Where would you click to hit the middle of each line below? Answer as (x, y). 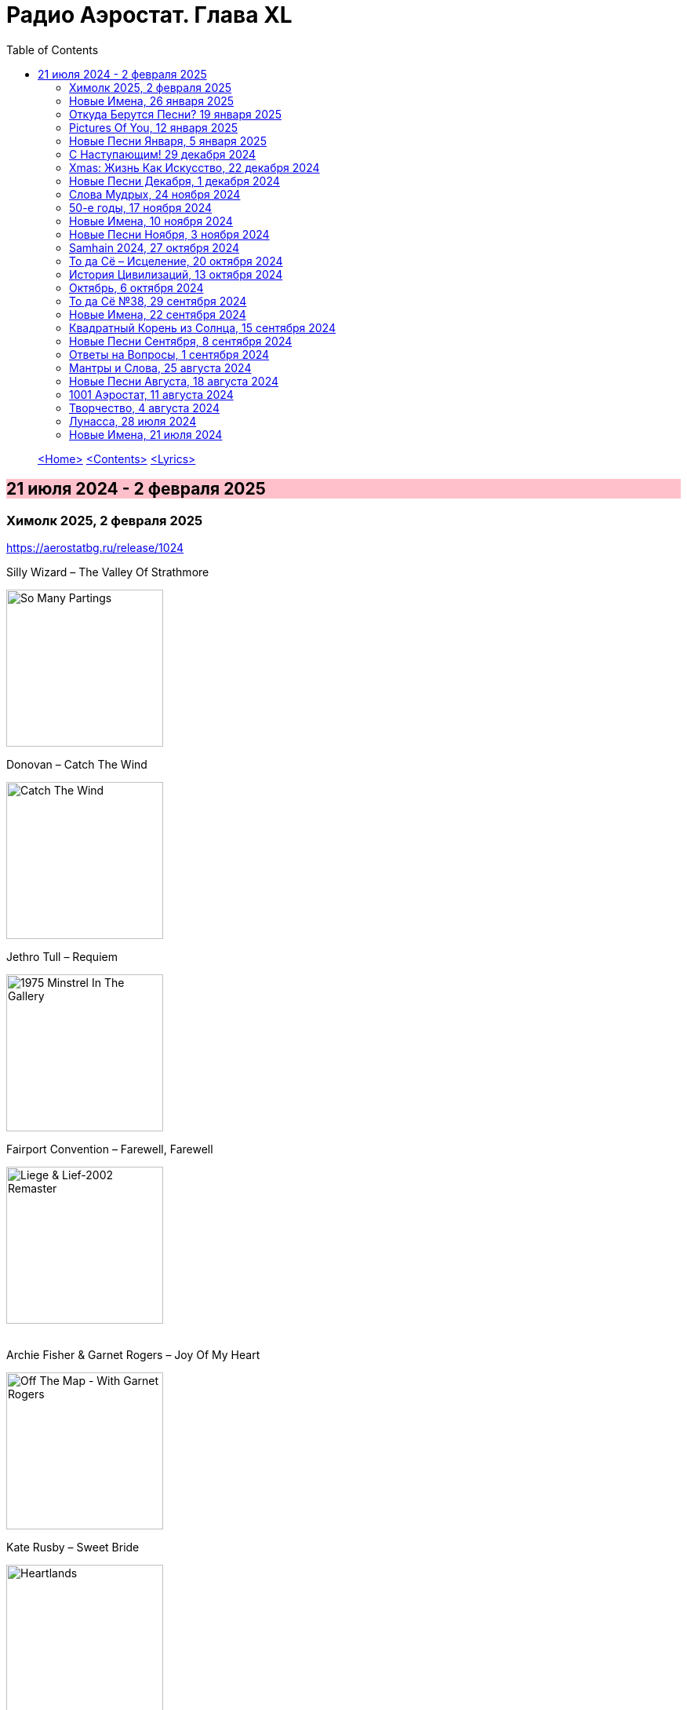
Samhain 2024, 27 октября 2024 (154, 247)
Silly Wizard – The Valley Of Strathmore (108, 572)
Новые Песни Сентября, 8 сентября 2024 (181, 341)
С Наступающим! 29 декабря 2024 (163, 154)
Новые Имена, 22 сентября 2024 (158, 314)
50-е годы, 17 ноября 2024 (141, 207)
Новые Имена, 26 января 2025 (152, 100)
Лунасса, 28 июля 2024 (133, 421)
